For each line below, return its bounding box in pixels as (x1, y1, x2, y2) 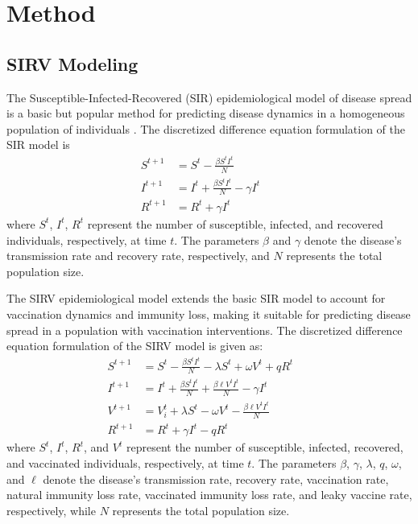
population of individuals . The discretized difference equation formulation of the (6, 120, 405, 137)
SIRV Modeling (6, 51, 139, 76)
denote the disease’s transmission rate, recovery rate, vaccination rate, (43, 470, 389, 487)
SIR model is (6, 136, 70, 153)
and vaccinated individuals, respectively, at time (6, 455, 244, 472)
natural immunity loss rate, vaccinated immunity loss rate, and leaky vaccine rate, (6, 486, 412, 503)
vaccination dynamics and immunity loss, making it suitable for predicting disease (6, 305, 411, 322)
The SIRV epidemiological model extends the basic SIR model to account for (6, 290, 386, 307)
